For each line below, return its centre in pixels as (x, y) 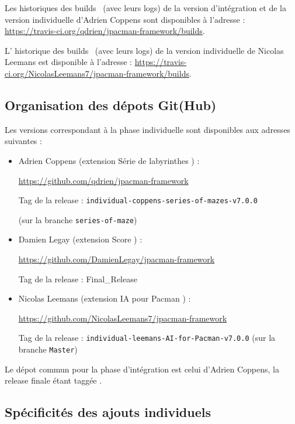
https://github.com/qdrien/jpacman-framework (103, 180)
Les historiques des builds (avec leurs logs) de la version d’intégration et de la (145, 8)
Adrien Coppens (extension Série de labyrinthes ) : (109, 160)
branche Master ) (48, 349)
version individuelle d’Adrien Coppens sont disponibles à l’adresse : (125, 19)
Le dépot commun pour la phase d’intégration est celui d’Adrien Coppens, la (142, 369)
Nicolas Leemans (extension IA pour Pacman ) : (105, 298)
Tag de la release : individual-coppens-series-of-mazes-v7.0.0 (138, 200)
